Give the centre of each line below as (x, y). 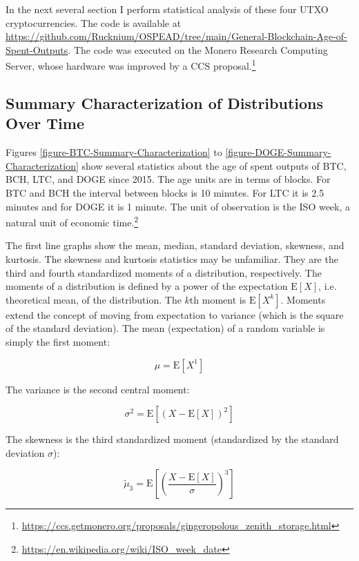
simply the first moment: (58, 342)
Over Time (45, 123)
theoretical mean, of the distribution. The (94, 299)
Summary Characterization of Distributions (165, 103)
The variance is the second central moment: (98, 389)
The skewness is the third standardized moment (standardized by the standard (172, 439)
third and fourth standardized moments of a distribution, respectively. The (164, 272)
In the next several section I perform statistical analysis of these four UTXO (167, 9)
